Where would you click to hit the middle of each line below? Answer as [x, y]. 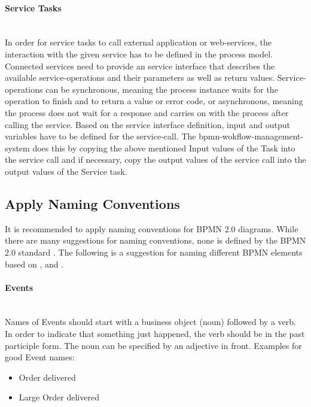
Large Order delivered [59, 397]
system [17, 148]
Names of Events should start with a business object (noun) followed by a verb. [150, 322]
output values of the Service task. [66, 171]
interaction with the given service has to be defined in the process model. [139, 54]
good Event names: [40, 357]
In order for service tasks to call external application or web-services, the [138, 42]
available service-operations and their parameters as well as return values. [140, 78]
